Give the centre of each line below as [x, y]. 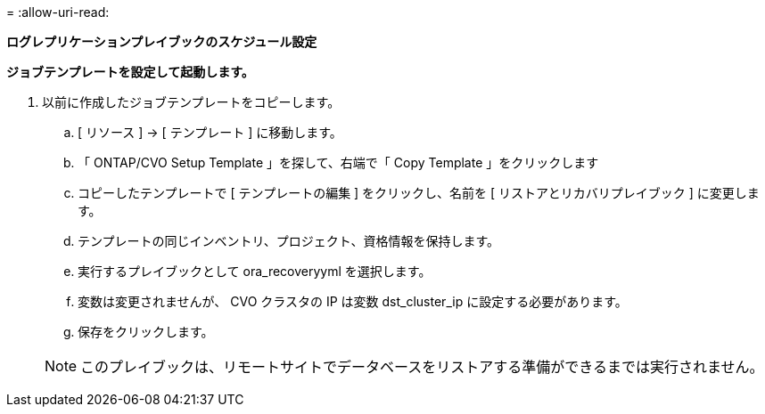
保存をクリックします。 [146, 332]
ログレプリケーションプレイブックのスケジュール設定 [162, 41]
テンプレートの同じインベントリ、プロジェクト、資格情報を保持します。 [289, 241]
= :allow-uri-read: [58, 12]
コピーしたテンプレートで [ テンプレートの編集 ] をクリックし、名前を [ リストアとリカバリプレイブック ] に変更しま [419, 193]
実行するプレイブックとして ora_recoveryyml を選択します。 [255, 271]
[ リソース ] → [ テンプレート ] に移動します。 [210, 132]
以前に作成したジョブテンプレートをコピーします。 [191, 102]
